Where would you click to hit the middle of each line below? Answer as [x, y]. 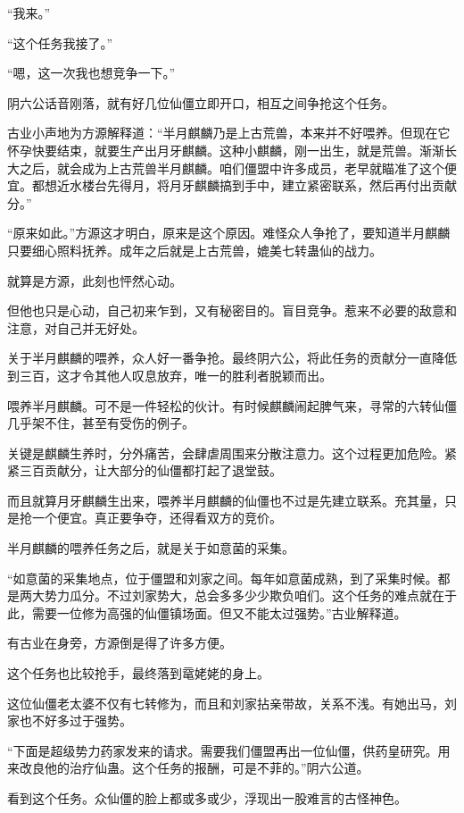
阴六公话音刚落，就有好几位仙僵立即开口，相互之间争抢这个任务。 [201, 102]
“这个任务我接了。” [60, 42]
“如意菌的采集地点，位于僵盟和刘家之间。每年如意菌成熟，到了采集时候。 [223, 578]
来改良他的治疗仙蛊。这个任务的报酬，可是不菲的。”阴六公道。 [188, 768]
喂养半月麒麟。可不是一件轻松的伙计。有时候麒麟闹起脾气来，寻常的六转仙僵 [232, 405]
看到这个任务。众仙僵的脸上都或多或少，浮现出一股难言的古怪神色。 [207, 798]
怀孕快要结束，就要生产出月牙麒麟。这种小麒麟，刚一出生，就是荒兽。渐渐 [226, 150]
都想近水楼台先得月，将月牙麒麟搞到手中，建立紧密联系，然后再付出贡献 [244, 185]
